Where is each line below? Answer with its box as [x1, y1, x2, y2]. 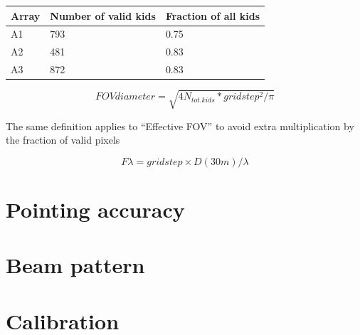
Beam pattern [6, 250, 145, 280]
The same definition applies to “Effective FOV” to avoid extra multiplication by [6, 118, 354, 133]
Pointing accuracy [6, 195, 185, 224]
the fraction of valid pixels [6, 132, 120, 147]
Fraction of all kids [165, 8, 260, 23]
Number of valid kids [50, 8, 156, 23]
